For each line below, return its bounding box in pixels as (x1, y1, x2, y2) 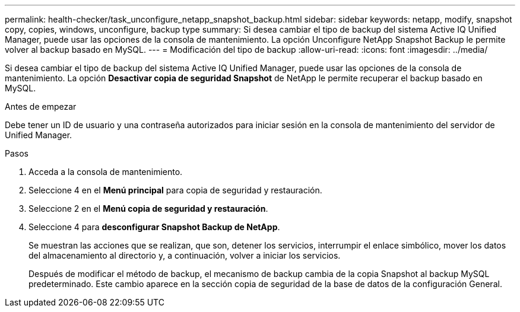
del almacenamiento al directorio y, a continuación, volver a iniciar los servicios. (28, 250, 341, 260)
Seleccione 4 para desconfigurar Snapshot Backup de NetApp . (28, 222, 280, 232)
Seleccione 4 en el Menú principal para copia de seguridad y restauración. (28, 185, 322, 195)
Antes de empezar (5, 101, 77, 112)
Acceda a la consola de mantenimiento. (28, 167, 183, 177)
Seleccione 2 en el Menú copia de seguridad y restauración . (28, 203, 268, 214)
